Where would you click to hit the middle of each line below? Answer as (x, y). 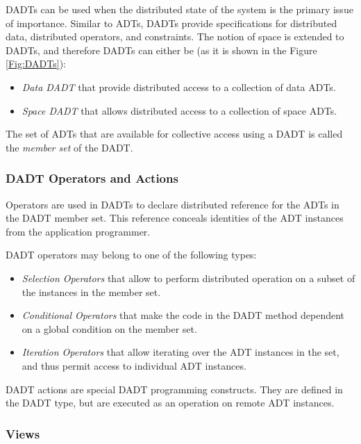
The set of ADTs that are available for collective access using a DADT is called (174, 134)
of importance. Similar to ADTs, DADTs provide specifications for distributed (171, 23)
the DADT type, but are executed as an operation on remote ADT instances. (170, 403)
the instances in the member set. (91, 291)
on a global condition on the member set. (109, 328)
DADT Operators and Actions (92, 178)
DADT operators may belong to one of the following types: (131, 255)
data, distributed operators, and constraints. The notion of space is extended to (175, 36)
